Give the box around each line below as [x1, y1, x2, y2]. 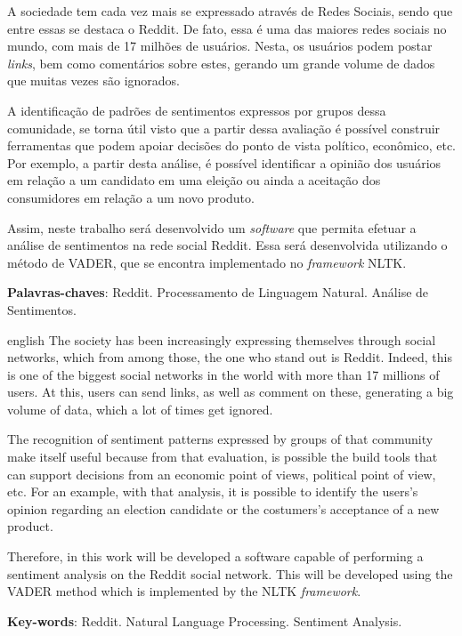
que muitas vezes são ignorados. [7, 71, 180, 90]
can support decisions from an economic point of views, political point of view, [7, 464, 436, 483]
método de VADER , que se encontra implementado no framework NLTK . [7, 253, 407, 271]
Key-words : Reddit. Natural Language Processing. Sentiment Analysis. [7, 611, 402, 630]
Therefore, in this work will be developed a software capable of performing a [7, 547, 424, 566]
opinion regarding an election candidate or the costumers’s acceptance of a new [7, 499, 440, 518]
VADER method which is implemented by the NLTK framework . [7, 582, 361, 600]
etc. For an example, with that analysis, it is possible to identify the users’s [7, 482, 418, 501]
